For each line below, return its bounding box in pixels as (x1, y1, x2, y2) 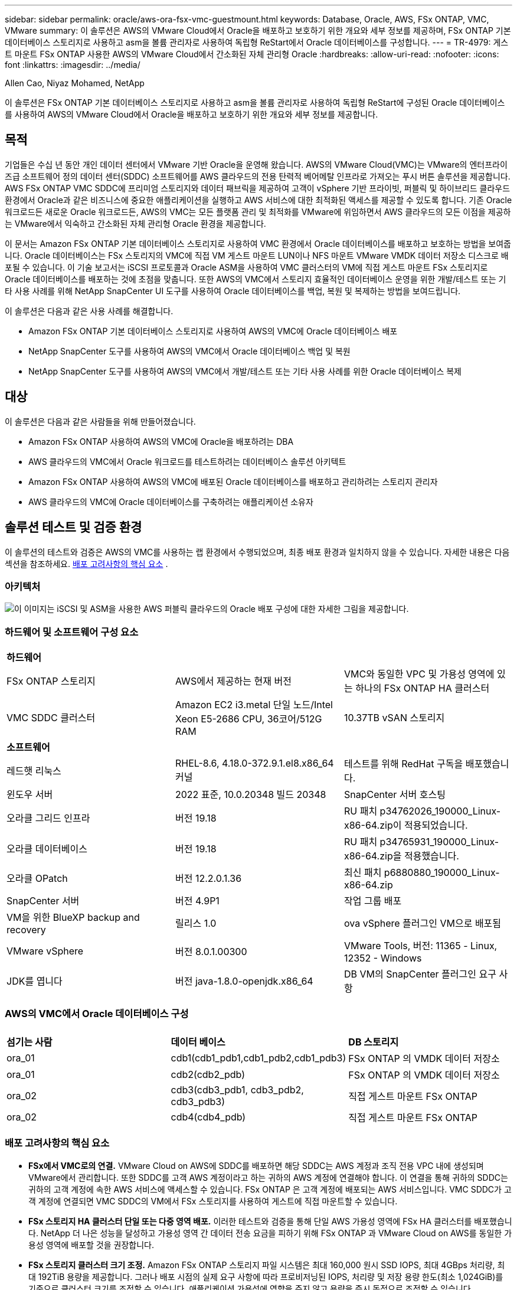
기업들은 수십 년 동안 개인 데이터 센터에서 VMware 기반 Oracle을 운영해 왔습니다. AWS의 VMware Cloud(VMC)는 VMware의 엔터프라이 (5, 159, 508, 170)
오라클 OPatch (6, 872, 68, 885)
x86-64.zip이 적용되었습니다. (343, 819, 468, 832)
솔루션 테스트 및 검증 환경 (5, 520, 142, 535)
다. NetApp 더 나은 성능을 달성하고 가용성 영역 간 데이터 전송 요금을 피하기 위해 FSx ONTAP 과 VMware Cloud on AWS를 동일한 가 (28, 1227, 512, 1238)
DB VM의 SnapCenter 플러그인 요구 (343, 968, 496, 980)
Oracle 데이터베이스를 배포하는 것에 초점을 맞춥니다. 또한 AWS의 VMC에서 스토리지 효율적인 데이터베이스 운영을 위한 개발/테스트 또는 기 (5, 273, 506, 284)
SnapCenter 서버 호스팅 (343, 789, 446, 801)
